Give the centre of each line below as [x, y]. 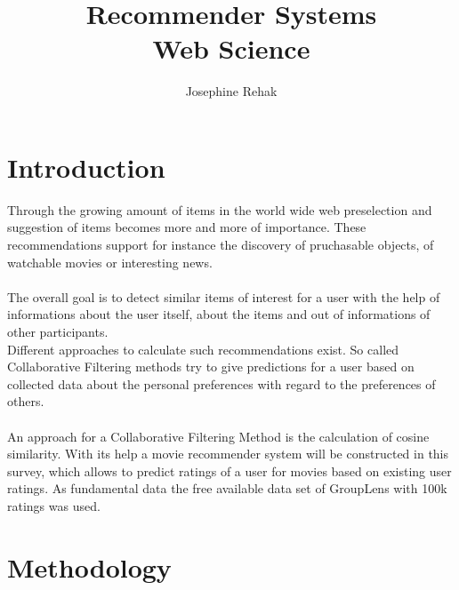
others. [26, 401]
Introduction [86, 167]
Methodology [89, 566]
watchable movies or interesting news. [110, 262]
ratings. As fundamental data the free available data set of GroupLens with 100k [227, 488]
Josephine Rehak [231, 91]
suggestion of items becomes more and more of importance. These [187, 227]
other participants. [58, 331]
